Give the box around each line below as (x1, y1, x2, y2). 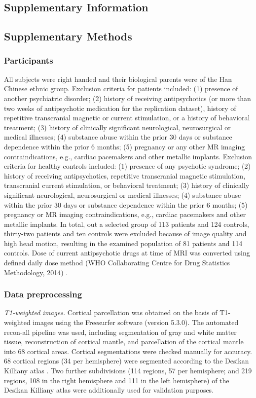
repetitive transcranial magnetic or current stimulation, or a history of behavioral (4, 112, 250, 123)
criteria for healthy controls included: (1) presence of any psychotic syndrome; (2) (4, 161, 251, 171)
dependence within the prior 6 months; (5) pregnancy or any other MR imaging (4, 141, 245, 151)
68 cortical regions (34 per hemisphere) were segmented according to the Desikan (4, 356, 249, 366)
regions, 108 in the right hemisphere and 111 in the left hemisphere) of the (4, 375, 229, 385)
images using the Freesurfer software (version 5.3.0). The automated (33, 317, 239, 327)
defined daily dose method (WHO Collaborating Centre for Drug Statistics (4, 257, 230, 268)
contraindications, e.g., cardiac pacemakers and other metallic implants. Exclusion (4, 151, 252, 161)
